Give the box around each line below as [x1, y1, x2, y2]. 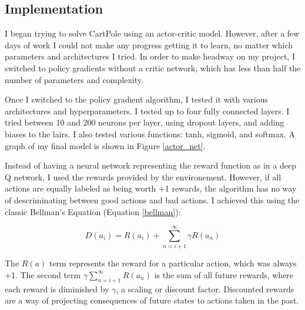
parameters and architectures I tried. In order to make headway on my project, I [5, 50, 295, 62]
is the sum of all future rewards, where [154, 268, 294, 281]
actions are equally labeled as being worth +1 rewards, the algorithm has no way [5, 182, 297, 194]
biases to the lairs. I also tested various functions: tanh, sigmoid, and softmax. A [5, 127, 295, 140]
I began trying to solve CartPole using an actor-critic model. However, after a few [5, 27, 300, 39]
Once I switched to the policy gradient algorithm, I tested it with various [5, 93, 268, 105]
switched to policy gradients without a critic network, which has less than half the [5, 61, 301, 74]
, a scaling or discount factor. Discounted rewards [116, 282, 294, 295]
